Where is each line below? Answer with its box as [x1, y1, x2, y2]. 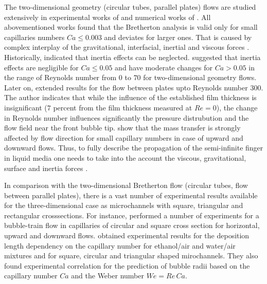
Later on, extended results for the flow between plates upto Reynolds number [4, 82, 248, 92]
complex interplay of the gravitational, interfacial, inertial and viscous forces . [4, 42, 250, 52]
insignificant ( [4, 102, 47, 112]
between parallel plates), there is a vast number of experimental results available [4, 190, 258, 200]
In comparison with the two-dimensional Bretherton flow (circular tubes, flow [4, 180, 248, 191]
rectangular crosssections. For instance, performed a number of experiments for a [4, 210, 259, 220]
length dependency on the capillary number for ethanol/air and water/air [4, 240, 236, 251]
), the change [216, 102, 258, 112]
